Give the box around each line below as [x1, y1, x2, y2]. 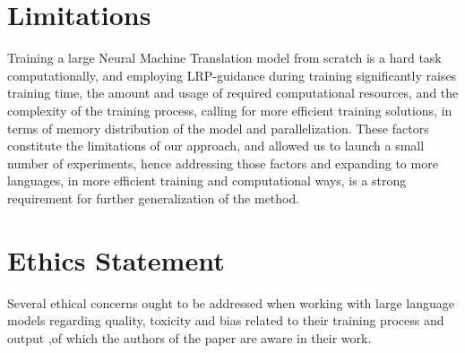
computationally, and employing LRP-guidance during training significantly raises [7, 65, 457, 84]
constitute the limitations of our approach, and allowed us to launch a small [7, 136, 425, 155]
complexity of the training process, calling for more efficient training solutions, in [7, 100, 452, 119]
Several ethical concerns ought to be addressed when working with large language [7, 293, 454, 312]
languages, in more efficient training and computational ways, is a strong [7, 171, 407, 190]
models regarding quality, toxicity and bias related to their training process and [7, 311, 444, 330]
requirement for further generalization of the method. [7, 188, 300, 207]
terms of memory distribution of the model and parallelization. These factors [7, 118, 429, 137]
